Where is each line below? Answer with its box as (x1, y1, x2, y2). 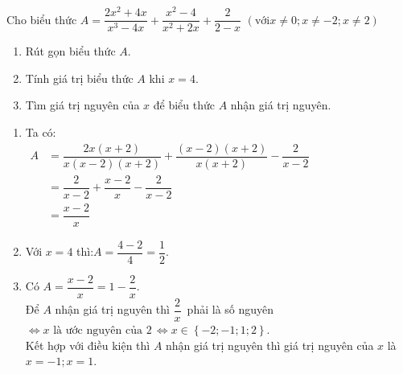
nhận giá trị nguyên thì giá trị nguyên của (166, 336, 374, 353)
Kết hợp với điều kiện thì (25, 336, 150, 353)
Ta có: (25, 123, 56, 140)
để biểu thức (153, 97, 215, 113)
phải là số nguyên (187, 301, 274, 318)
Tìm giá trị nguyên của (25, 97, 140, 113)
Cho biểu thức (6, 10, 77, 27)
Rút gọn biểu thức (25, 43, 116, 60)
